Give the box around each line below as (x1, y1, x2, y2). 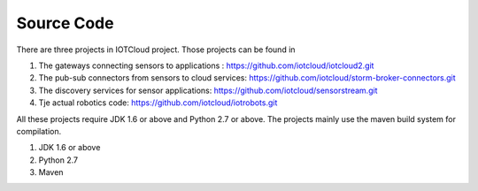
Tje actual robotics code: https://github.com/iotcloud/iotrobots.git (38, 97, 278, 108)
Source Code (16, 13, 114, 33)
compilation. (16, 126, 62, 136)
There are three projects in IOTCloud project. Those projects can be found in (16, 44, 296, 55)
